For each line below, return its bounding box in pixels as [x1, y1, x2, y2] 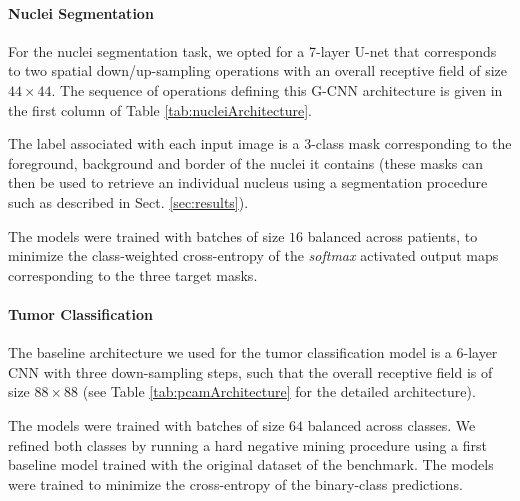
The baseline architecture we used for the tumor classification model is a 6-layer [8, 342, 498, 363]
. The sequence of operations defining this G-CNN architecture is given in [51, 79, 503, 100]
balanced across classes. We [307, 414, 476, 435]
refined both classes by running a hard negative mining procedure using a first [8, 434, 488, 455]
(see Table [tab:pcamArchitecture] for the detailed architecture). [82, 381, 476, 402]
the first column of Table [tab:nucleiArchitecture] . [8, 99, 312, 120]
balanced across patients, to [307, 225, 478, 246]
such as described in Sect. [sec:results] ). [8, 191, 249, 212]
